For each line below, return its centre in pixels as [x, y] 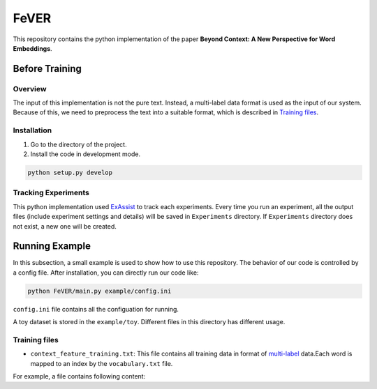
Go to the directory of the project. [79, 144]
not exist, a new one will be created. [65, 226]
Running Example [52, 246]
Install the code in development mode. [86, 154]
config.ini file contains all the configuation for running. [96, 309]
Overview [30, 89]
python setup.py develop [70, 173]
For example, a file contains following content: [79, 376]
